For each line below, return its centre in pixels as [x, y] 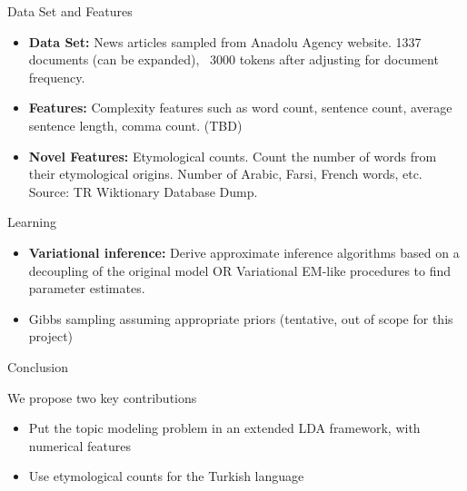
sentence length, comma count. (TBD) [135, 125]
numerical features [79, 445]
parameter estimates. [87, 288]
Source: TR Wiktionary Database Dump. [143, 191]
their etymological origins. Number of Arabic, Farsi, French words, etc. [225, 174]
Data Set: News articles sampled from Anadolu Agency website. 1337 [225, 41]
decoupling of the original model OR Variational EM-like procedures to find [240, 270]
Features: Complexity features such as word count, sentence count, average [240, 108]
